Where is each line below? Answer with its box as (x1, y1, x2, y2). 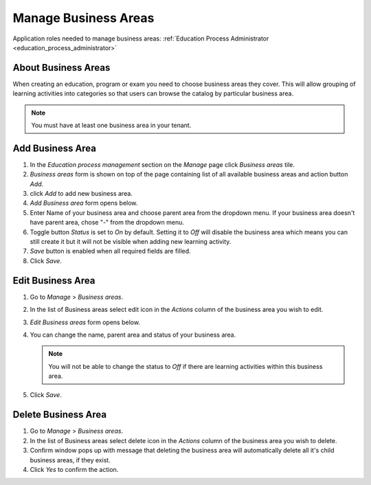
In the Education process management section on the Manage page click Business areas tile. (30, 160, 295, 168)
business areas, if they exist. (30, 455, 111, 464)
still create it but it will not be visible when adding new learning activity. (30, 238, 232, 246)
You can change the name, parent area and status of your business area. (30, 330, 236, 339)
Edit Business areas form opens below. (30, 318, 141, 326)
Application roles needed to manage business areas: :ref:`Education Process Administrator (12, 34, 269, 43)
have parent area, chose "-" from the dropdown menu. (30, 218, 185, 227)
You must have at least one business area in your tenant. (31, 121, 192, 130)
